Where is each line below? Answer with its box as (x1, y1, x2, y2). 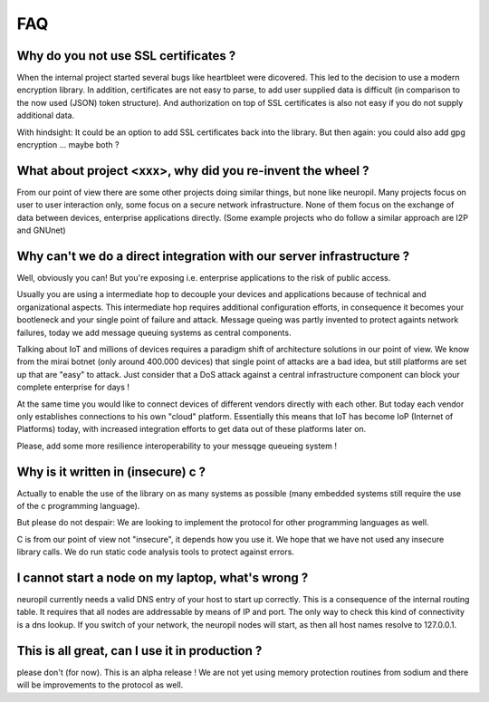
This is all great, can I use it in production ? (16, 643, 263, 659)
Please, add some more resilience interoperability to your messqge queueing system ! (16, 440, 337, 451)
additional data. (16, 110, 75, 121)
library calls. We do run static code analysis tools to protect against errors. (16, 546, 294, 557)
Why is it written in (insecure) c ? (16, 464, 206, 479)
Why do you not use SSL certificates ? (16, 48, 236, 63)
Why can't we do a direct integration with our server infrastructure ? (16, 248, 410, 264)
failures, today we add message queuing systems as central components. (16, 327, 292, 338)
